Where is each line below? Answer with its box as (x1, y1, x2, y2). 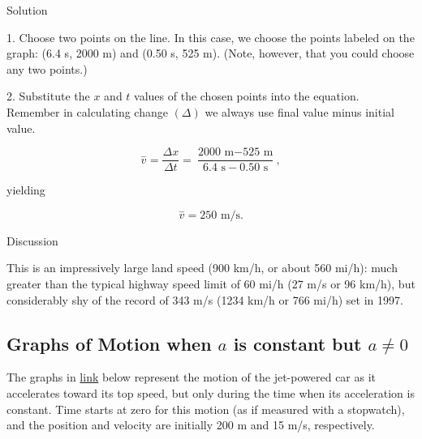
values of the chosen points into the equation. (134, 87, 360, 104)
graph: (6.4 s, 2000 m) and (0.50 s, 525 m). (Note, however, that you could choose (6, 45, 415, 62)
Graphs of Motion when (6, 330, 212, 356)
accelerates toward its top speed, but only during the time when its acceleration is (6, 384, 415, 401)
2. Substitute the (6, 87, 90, 104)
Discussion (6, 232, 58, 249)
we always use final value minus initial (205, 103, 394, 120)
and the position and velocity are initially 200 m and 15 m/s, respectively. (6, 416, 375, 433)
